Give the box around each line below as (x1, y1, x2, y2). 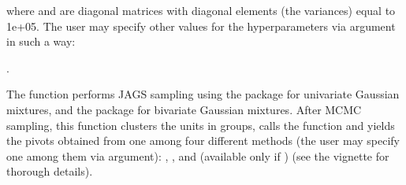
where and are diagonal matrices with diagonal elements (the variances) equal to (6, 2, 396, 18)
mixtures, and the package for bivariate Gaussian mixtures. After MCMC (6, 101, 362, 117)
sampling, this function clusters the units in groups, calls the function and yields (6, 117, 395, 133)
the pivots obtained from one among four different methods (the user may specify (6, 132, 400, 149)
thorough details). (6, 163, 93, 179)
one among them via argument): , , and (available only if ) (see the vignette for (6, 147, 389, 164)
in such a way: (6, 33, 76, 50)
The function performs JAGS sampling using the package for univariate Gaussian (6, 86, 400, 102)
